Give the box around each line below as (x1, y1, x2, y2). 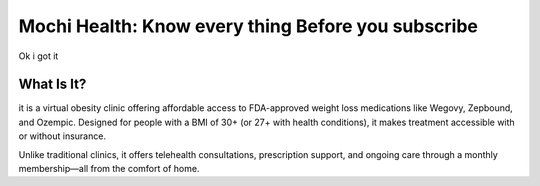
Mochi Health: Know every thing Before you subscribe (18, 15, 479, 37)
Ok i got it (18, 50, 59, 62)
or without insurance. (18, 130, 107, 142)
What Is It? (18, 76, 87, 93)
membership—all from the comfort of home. (18, 163, 200, 175)
